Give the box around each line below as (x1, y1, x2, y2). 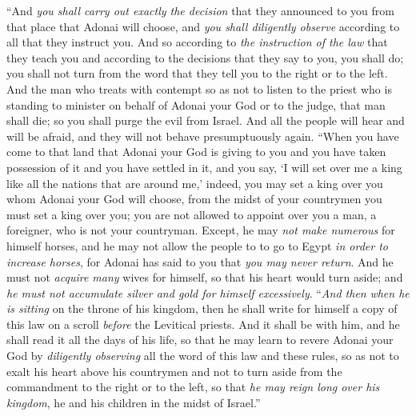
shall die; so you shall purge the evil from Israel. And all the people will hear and (6, 112, 405, 129)
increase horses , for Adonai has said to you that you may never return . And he (6, 253, 394, 270)
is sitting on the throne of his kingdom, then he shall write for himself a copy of (6, 300, 398, 317)
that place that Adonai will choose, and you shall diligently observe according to (6, 18, 400, 34)
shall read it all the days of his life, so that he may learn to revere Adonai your (6, 331, 394, 348)
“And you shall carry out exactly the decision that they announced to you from (6, 2, 394, 18)
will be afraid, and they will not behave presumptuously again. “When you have (6, 127, 399, 144)
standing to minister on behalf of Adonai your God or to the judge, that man (6, 96, 386, 113)
